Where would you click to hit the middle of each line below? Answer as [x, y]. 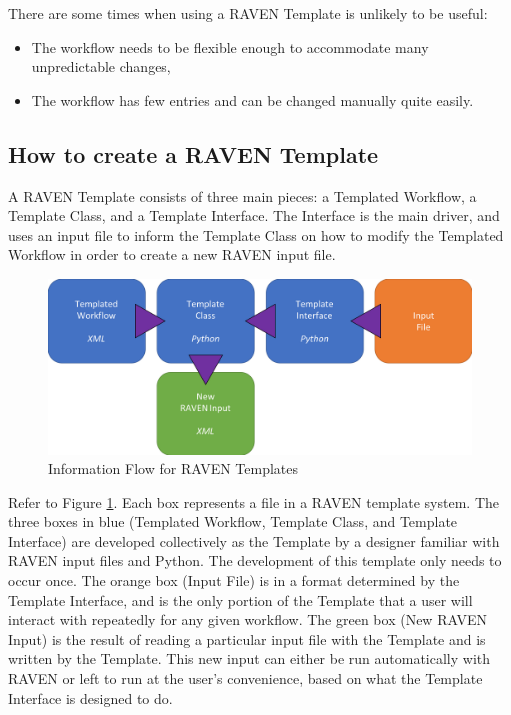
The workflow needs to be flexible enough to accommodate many [230, 46]
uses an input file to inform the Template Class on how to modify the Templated [256, 234]
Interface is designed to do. [90, 697]
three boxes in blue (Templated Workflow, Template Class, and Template [233, 521]
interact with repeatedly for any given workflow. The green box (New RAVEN [247, 619]
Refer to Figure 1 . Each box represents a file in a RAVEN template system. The [253, 501]
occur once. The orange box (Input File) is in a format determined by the [234, 580]
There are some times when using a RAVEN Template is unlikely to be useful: [248, 13]
